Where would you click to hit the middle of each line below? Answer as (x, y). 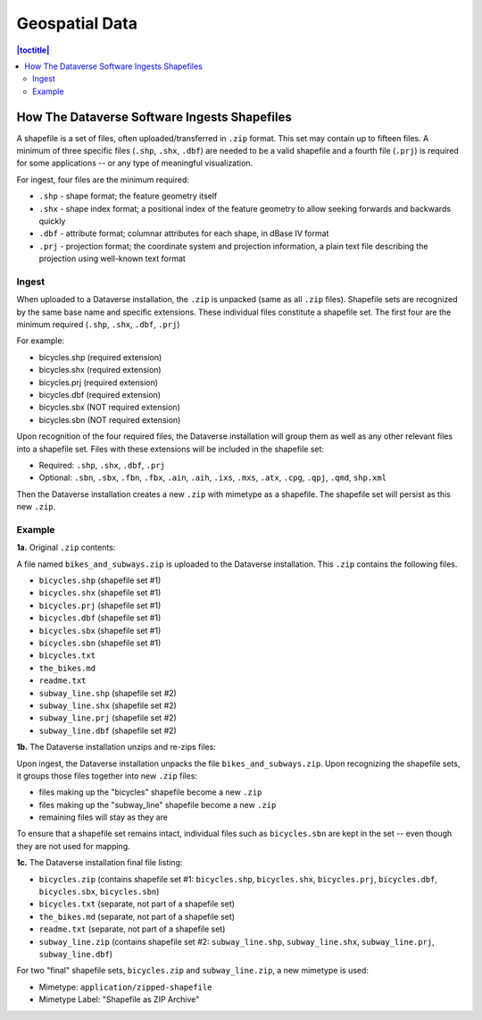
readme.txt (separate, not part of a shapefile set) (132, 929)
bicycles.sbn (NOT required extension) (110, 419)
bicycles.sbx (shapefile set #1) (100, 630)
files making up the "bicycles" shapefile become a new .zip (150, 792)
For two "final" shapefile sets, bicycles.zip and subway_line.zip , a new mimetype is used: (193, 971)
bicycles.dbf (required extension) (100, 395)
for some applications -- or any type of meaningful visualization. (135, 163)
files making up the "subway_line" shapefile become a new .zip (158, 805)
